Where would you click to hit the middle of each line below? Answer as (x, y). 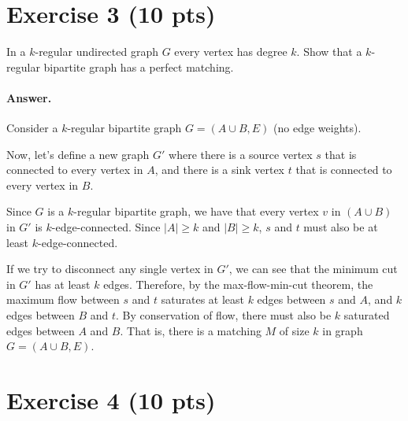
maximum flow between (63, 299)
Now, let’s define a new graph (78, 154)
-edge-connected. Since (106, 227)
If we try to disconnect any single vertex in (110, 269)
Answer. (29, 97)
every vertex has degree (231, 52)
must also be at (341, 227)
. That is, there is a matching (191, 330)
